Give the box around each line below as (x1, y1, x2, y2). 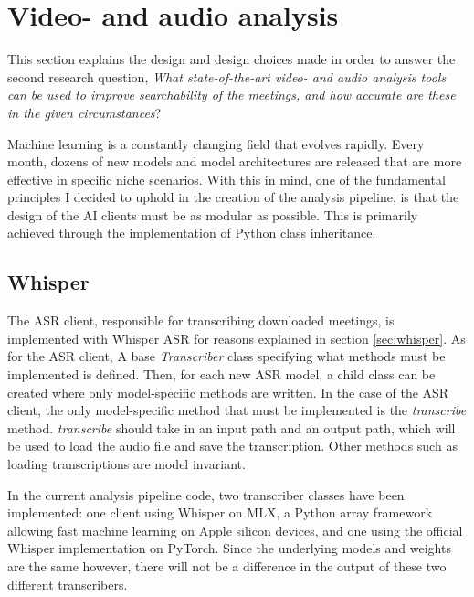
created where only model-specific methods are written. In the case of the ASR (7, 382, 449, 401)
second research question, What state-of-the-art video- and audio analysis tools (7, 67, 447, 86)
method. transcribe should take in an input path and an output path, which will (7, 418, 456, 437)
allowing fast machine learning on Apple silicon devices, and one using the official (7, 520, 463, 539)
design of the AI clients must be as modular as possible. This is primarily (7, 205, 418, 224)
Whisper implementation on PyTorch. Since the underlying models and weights (7, 538, 451, 558)
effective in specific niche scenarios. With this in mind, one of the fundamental (7, 169, 446, 188)
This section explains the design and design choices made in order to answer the (7, 49, 456, 69)
